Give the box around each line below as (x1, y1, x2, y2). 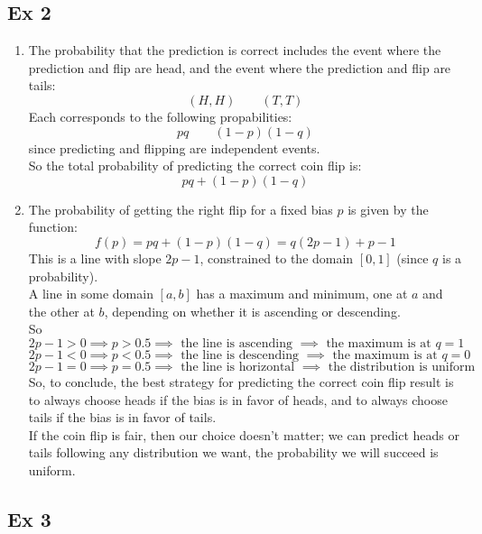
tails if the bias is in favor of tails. (28, 408, 217, 427)
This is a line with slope (28, 248, 162, 267)
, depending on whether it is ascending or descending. (104, 301, 401, 320)
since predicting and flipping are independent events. (28, 138, 320, 157)
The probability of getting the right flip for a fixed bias (28, 199, 333, 218)
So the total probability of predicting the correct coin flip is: (28, 156, 362, 175)
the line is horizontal (181, 360, 295, 373)
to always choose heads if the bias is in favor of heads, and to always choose (28, 390, 448, 409)
